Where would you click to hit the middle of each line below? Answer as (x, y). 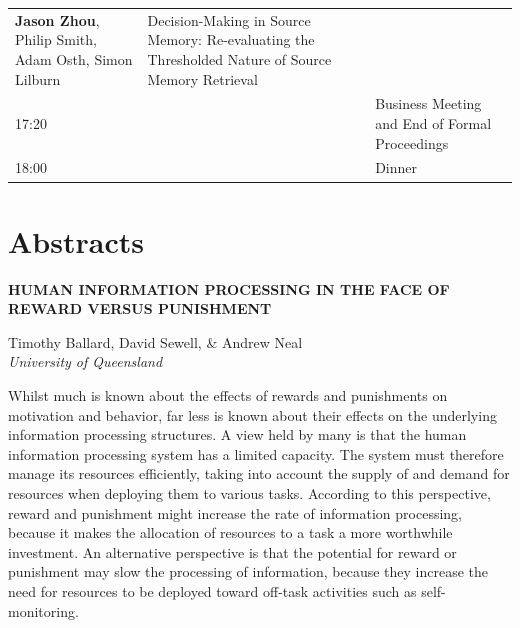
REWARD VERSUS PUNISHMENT (140, 308)
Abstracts (76, 240)
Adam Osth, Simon (74, 58)
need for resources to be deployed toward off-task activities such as (212, 590)
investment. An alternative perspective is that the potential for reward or (232, 551)
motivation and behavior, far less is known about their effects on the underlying (252, 414)
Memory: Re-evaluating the (231, 39)
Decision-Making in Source (229, 19)
